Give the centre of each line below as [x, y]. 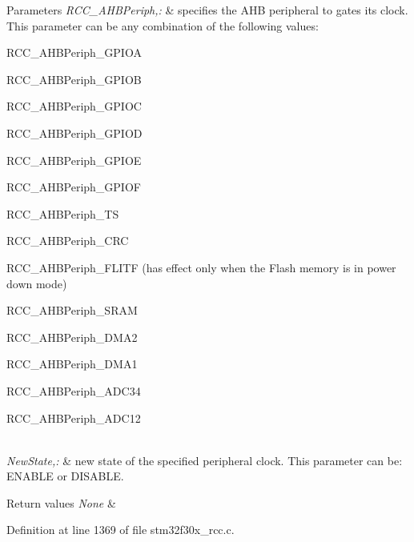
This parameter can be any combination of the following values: [163, 25]
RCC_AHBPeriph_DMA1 [72, 364]
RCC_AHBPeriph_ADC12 [74, 418]
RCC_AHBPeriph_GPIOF [74, 187]
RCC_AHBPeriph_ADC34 [74, 390]
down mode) [37, 283]
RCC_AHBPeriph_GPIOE [74, 160]
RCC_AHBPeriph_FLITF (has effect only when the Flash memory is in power [201, 267]
